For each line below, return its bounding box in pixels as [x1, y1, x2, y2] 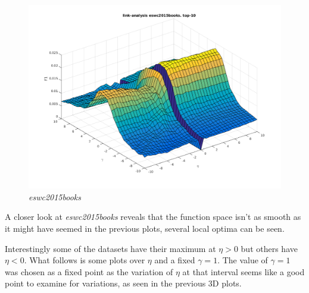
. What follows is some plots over [24, 254, 145, 266]
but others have [241, 242, 298, 254]
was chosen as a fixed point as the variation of [5, 265, 173, 278]
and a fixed [154, 254, 195, 266]
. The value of [217, 254, 268, 266]
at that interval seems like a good [182, 265, 305, 278]
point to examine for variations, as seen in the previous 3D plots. [5, 277, 242, 289]
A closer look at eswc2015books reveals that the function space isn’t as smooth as [5, 210, 301, 223]
